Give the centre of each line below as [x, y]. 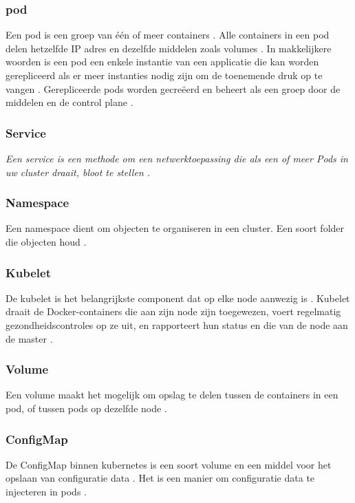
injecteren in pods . [46, 491]
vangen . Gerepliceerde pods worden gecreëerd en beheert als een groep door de [173, 88]
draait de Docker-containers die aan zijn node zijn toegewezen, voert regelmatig [173, 311]
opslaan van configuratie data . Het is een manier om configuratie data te [160, 478]
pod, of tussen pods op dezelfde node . [86, 408]
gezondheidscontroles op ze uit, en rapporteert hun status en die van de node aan [177, 325]
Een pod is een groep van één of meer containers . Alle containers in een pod [168, 35]
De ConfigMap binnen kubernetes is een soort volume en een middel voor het [169, 464]
